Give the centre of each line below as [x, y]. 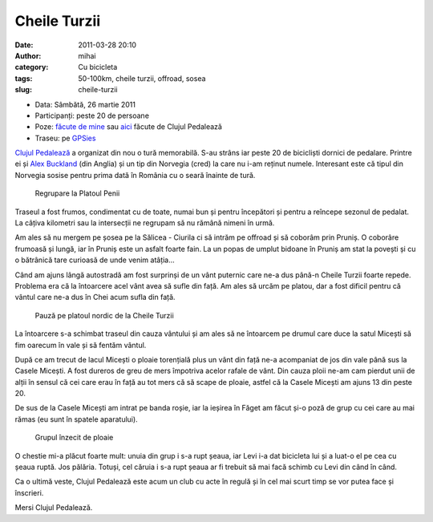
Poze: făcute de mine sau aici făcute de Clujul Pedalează [128, 127]
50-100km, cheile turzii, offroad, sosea [142, 78]
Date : [24, 45]
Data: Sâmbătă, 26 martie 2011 [85, 104]
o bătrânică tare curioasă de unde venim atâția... [95, 260]
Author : [28, 55]
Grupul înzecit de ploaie [74, 438]
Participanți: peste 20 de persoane [92, 115]
